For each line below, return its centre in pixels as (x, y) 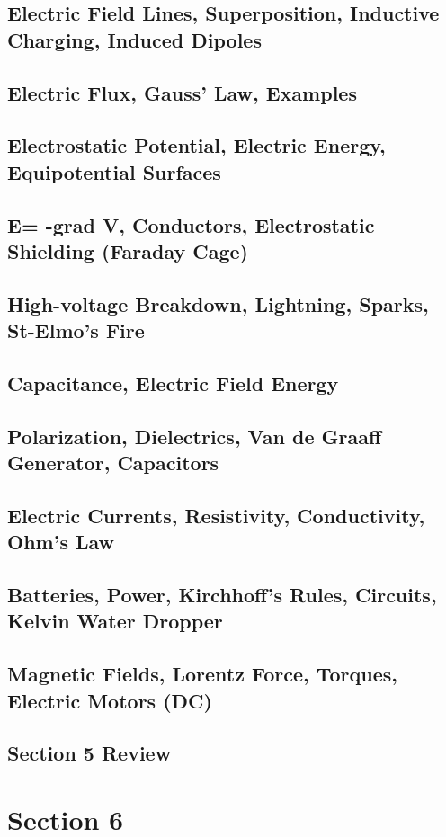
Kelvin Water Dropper (115, 621)
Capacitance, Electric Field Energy (173, 383)
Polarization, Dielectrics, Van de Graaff (195, 436)
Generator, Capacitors (113, 463)
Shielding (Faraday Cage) (128, 250)
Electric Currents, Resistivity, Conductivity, (216, 515)
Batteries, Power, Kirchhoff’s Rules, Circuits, (222, 594)
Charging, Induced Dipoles (134, 39)
